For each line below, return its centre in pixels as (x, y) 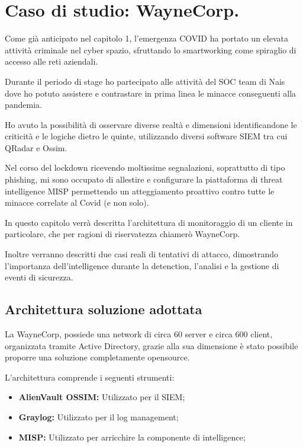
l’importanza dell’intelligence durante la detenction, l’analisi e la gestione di (142, 265)
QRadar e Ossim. (36, 147)
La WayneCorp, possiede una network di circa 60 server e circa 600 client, (139, 334)
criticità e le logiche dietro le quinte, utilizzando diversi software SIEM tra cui (146, 136)
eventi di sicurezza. (39, 277)
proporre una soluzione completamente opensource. (97, 357)
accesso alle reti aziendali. (51, 61)
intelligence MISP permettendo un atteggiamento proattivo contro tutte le (140, 191)
